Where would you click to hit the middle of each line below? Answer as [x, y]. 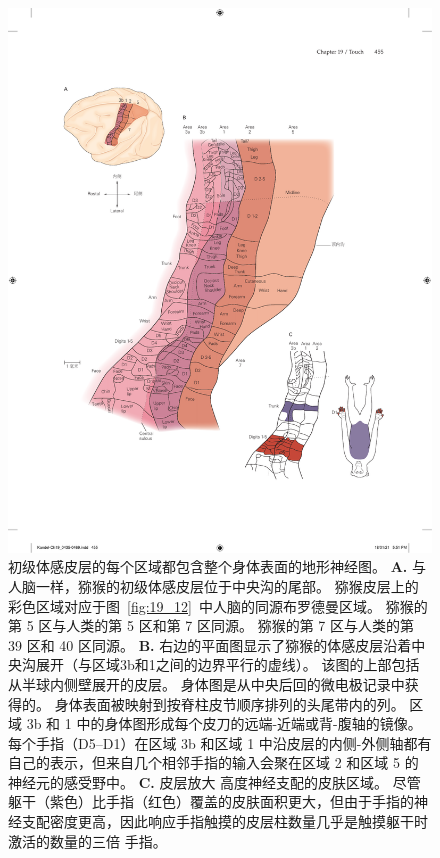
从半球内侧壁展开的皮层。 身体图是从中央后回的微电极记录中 [206, 683]
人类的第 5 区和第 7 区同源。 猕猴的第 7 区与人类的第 [240, 625]
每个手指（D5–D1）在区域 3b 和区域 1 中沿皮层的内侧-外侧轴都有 [220, 742]
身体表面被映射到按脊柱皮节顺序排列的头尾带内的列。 [229, 703]
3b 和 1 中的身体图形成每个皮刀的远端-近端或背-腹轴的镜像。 [224, 723]
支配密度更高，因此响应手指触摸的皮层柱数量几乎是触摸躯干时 [224, 821]
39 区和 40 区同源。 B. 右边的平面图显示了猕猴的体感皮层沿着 [210, 644]
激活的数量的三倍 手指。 [87, 840]
